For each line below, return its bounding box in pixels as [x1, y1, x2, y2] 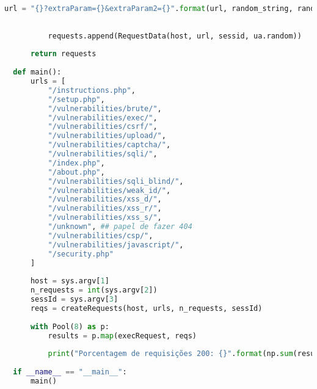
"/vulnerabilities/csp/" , [48, 231, 153, 240]
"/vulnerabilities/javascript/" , [48, 240, 184, 249]
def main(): [13, 68, 62, 77]
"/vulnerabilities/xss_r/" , [48, 204, 162, 213]
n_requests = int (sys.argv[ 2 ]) [30, 286, 158, 295]
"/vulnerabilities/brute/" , [48, 104, 162, 113]
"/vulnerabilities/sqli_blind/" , [48, 176, 184, 186]
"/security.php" [48, 249, 114, 258]
